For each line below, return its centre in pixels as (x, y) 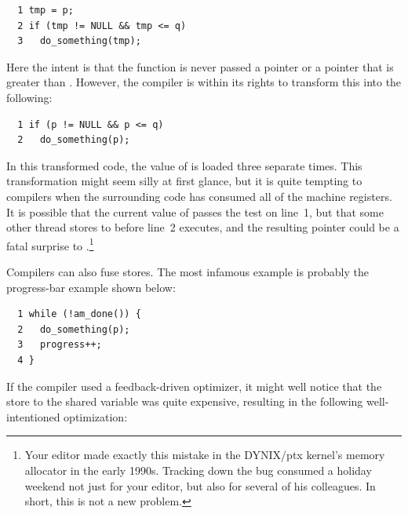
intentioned (33, 416)
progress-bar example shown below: (91, 287)
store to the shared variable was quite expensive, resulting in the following (185, 401)
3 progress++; (60, 345)
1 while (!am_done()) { (79, 314)
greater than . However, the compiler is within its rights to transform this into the (204, 82)
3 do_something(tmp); (79, 41)
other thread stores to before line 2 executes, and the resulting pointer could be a (203, 227)
